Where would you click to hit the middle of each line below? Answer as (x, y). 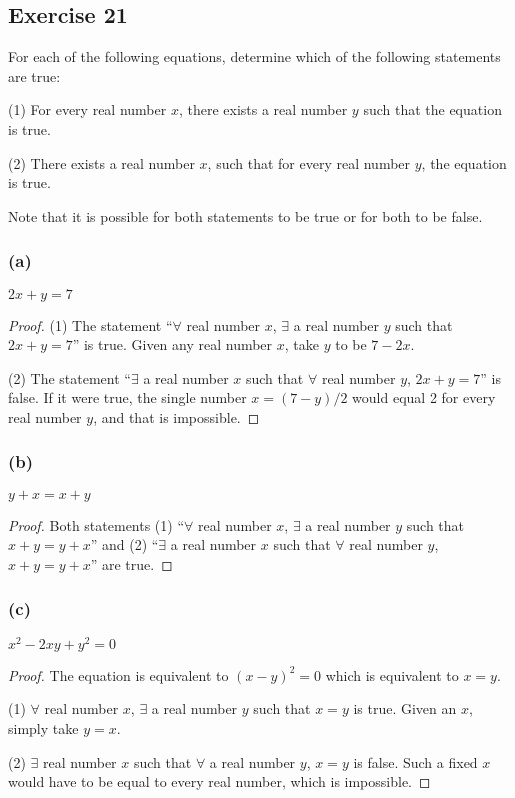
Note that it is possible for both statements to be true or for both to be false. (245, 215)
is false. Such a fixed (415, 761)
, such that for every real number (309, 162)
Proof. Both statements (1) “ (96, 524)
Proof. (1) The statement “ (90, 324)
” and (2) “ (124, 544)
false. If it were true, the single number (127, 397)
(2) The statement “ (69, 377)
